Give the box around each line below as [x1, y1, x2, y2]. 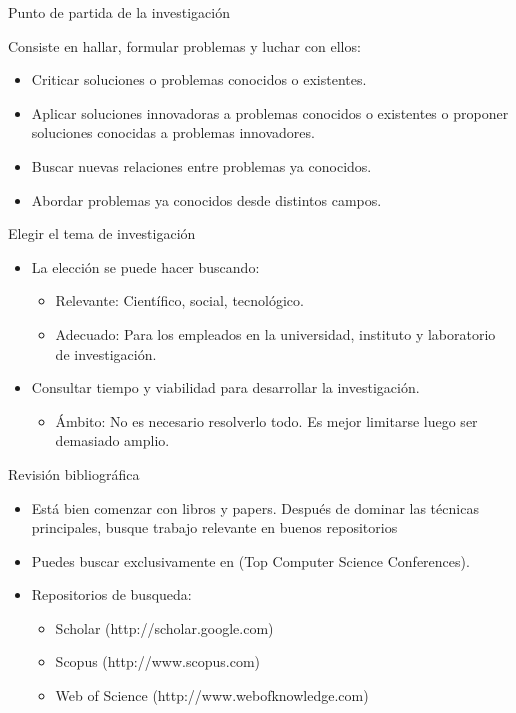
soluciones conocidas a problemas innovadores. [31, 122, 315, 143]
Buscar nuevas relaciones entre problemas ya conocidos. [31, 155, 372, 176]
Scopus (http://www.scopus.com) [55, 651, 260, 672]
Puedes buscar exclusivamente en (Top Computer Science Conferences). [31, 550, 470, 571]
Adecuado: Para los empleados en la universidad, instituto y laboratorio [55, 323, 496, 344]
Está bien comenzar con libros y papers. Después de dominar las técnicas [31, 497, 479, 518]
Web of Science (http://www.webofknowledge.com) [55, 685, 369, 706]
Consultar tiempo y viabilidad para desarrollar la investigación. [31, 377, 420, 398]
